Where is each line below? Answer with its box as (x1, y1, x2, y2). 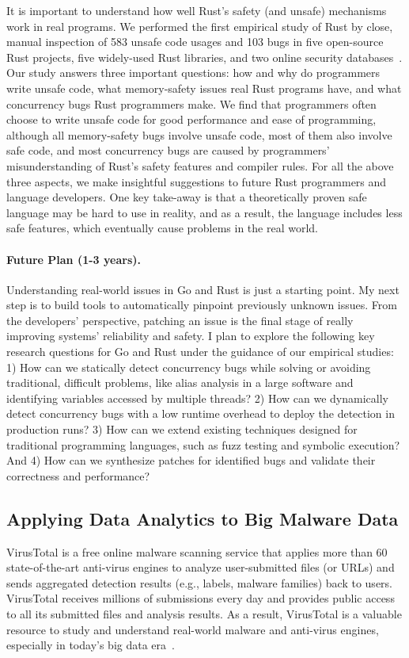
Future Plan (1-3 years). (6, 251, 141, 267)
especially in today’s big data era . (6, 637, 175, 653)
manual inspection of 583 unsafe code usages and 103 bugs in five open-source (6, 33, 384, 50)
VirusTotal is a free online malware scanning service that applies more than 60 (6, 543, 388, 560)
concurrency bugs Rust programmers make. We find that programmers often (6, 95, 377, 112)
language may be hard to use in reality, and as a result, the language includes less (6, 204, 403, 220)
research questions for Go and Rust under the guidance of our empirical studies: (6, 343, 394, 360)
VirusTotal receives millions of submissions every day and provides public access (6, 590, 395, 606)
